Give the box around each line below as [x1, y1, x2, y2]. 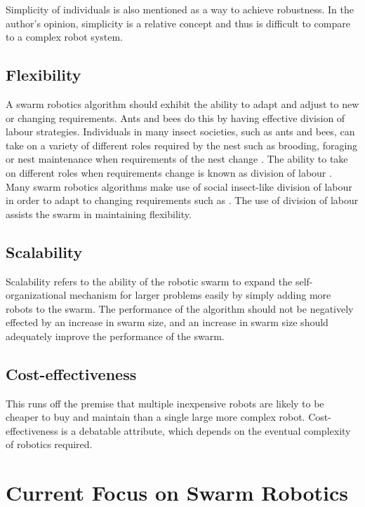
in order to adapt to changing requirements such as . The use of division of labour [6, 193, 359, 208]
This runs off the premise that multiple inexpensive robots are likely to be [6, 396, 324, 410]
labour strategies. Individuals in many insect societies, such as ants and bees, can [6, 124, 355, 139]
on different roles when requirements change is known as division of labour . [6, 165, 332, 180]
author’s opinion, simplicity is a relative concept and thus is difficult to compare [6, 15, 350, 30]
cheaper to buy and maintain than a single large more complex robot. [6, 410, 305, 424]
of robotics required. [6, 437, 93, 452]
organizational [6, 288, 67, 302]
